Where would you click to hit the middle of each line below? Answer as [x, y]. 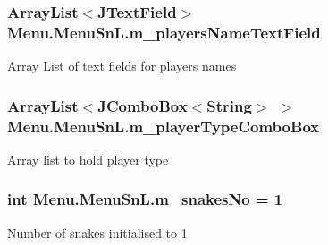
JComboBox [143, 105]
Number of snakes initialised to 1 [97, 232]
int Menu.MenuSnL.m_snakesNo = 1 [145, 199]
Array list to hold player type [88, 159]
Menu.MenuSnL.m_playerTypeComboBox [164, 126]
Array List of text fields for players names [122, 66]
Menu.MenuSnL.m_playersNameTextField [164, 32]
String [229, 105]
